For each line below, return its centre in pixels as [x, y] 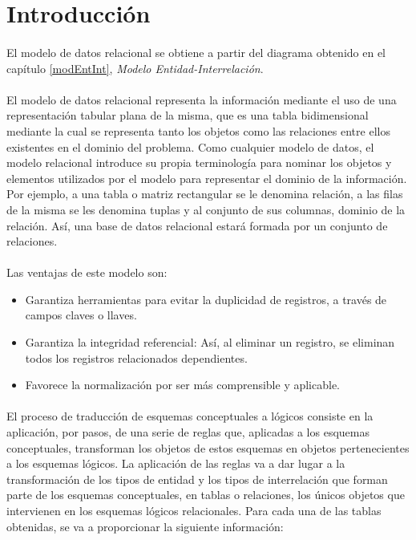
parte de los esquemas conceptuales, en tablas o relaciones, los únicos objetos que [206, 495]
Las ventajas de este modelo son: [87, 272]
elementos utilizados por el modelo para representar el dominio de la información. [207, 178]
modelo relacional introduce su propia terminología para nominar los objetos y [199, 162]
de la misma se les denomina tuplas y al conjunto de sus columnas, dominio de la [206, 209]
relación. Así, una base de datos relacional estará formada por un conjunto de [197, 225]
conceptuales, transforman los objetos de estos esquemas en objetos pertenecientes [208, 447]
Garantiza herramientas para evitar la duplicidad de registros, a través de [206, 299]
